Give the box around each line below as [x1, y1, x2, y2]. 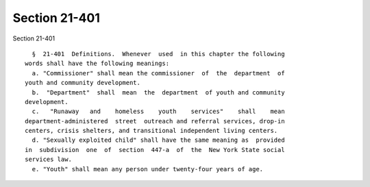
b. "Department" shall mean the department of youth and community [32, 88, 285, 96]
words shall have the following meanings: [25, 60, 170, 68]
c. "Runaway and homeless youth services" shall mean [32, 108, 285, 116]
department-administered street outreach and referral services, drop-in [25, 117, 285, 125]
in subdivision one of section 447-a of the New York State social [25, 146, 285, 153]
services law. [25, 155, 72, 164]
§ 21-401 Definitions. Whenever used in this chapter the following [32, 50, 285, 58]
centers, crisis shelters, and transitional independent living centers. [25, 127, 278, 135]
